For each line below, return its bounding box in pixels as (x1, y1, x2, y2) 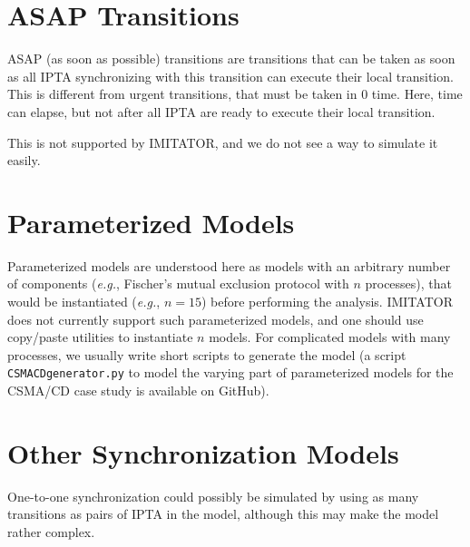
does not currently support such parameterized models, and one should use (7, 309, 424, 328)
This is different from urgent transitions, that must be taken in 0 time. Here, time (7, 84, 463, 103)
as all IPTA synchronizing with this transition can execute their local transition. (7, 66, 454, 85)
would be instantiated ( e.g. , (7, 292, 161, 310)
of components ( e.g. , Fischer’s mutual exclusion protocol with (7, 274, 349, 293)
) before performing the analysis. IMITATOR (201, 292, 453, 310)
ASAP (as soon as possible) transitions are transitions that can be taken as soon (7, 49, 455, 68)
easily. (7, 151, 41, 170)
